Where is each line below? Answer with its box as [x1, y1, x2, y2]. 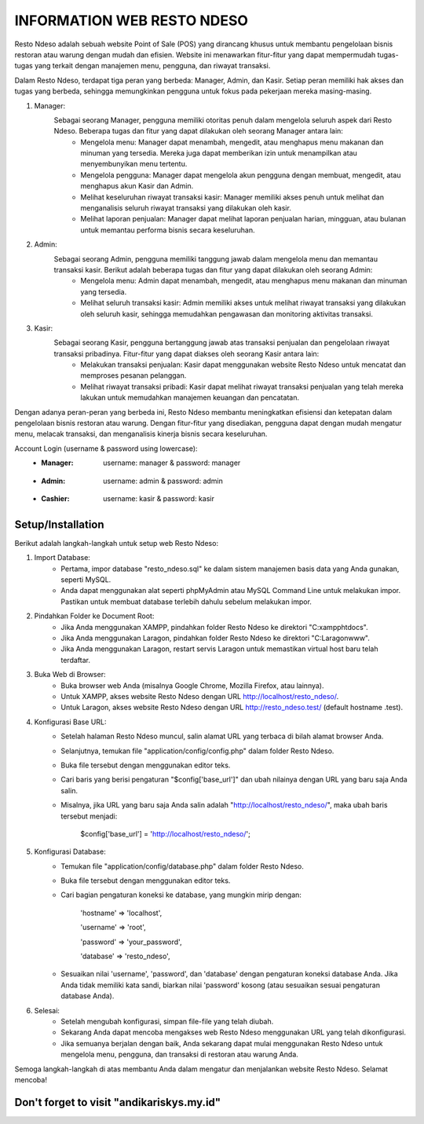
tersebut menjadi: [60, 811, 118, 821]
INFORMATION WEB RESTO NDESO [14, 12, 249, 29]
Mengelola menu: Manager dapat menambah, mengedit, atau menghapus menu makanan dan [80, 137, 384, 147]
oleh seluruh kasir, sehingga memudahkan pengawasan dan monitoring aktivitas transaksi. [80, 309, 373, 318]
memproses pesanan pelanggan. [80, 371, 187, 380]
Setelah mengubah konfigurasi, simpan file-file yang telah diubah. [60, 1016, 274, 1026]
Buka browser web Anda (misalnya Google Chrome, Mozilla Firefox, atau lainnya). [60, 680, 325, 690]
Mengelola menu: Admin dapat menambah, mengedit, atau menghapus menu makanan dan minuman [80, 276, 408, 286]
